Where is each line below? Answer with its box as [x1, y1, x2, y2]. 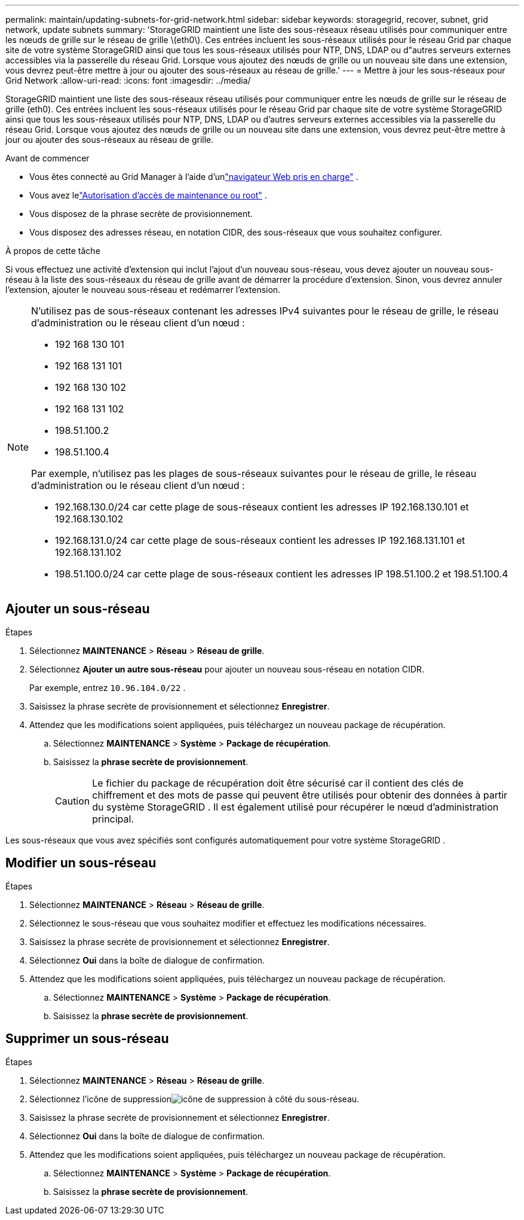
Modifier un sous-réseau [5, 855, 157, 871]
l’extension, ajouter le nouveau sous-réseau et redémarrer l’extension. [5, 285, 281, 295]
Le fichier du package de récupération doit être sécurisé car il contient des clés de [92, 776, 464, 789]
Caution [55, 794, 90, 807]
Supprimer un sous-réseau [5, 1031, 169, 1047]
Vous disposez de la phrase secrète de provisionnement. [29, 209, 253, 219]
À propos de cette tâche [5, 246, 100, 256]
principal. [92, 812, 134, 825]
